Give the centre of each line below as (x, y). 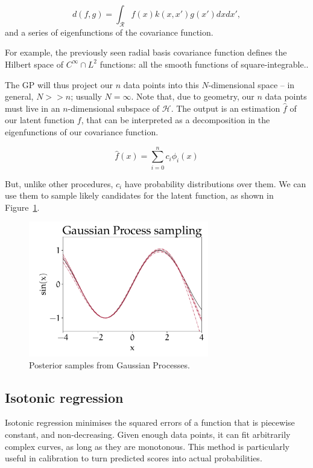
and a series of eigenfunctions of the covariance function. (109, 32)
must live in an (33, 108)
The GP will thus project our (59, 84)
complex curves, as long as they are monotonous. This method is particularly (147, 446)
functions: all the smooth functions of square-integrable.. (204, 64)
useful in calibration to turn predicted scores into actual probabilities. (134, 458)
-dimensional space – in (251, 84)
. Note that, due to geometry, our (193, 96)
